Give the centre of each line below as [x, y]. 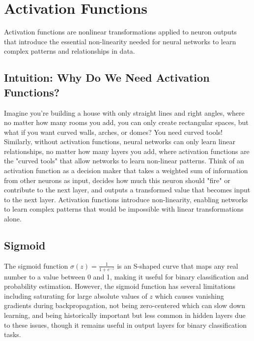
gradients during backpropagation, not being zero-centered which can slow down [125, 305]
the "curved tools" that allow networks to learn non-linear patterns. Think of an [124, 161]
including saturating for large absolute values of [76, 295]
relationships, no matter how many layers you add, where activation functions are [127, 151]
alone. [13, 219]
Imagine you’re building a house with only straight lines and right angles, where [124, 112]
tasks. [13, 334]
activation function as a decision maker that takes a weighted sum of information [126, 170]
